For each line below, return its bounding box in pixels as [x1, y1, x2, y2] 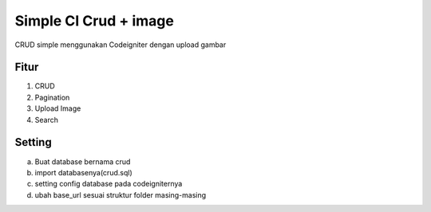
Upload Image [34, 104, 81, 113]
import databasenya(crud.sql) [34, 167, 132, 177]
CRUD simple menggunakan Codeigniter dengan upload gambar [14, 40, 227, 49]
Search [34, 115, 59, 124]
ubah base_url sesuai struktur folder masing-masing [34, 190, 207, 199]
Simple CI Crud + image [14, 12, 175, 29]
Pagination [34, 92, 70, 102]
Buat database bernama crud [34, 156, 131, 167]
